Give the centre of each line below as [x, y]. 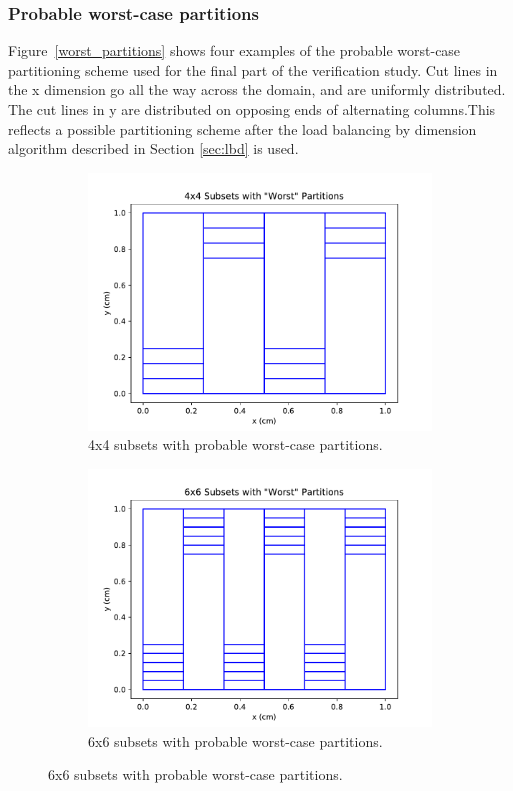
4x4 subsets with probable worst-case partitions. [235, 444]
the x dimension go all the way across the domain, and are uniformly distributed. [257, 89]
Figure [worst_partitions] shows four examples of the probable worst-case [234, 50]
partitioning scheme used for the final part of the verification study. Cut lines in [253, 69]
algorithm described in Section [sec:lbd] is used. [153, 148]
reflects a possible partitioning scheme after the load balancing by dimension [242, 128]
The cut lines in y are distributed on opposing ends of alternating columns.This [252, 109]
